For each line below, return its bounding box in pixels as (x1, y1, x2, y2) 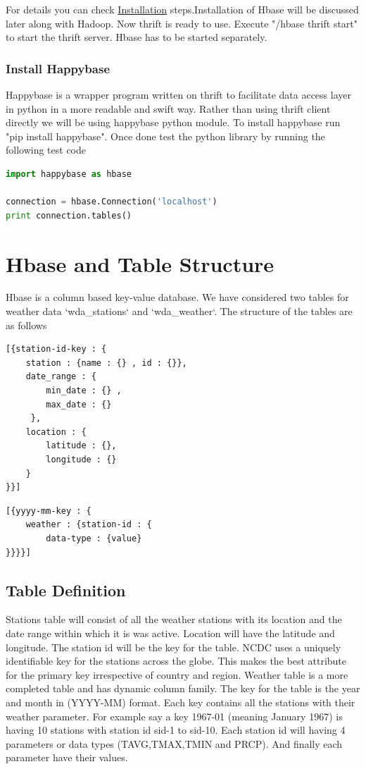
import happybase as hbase (6, 168, 132, 179)
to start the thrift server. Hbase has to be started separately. (6, 30, 267, 44)
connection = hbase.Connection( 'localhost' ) (6, 197, 217, 207)
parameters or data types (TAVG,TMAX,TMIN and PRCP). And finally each (6, 736, 343, 751)
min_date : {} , (46, 386, 122, 396)
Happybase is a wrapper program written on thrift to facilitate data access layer (6, 87, 351, 101)
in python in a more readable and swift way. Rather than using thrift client (6, 101, 331, 116)
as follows (6, 317, 47, 332)
